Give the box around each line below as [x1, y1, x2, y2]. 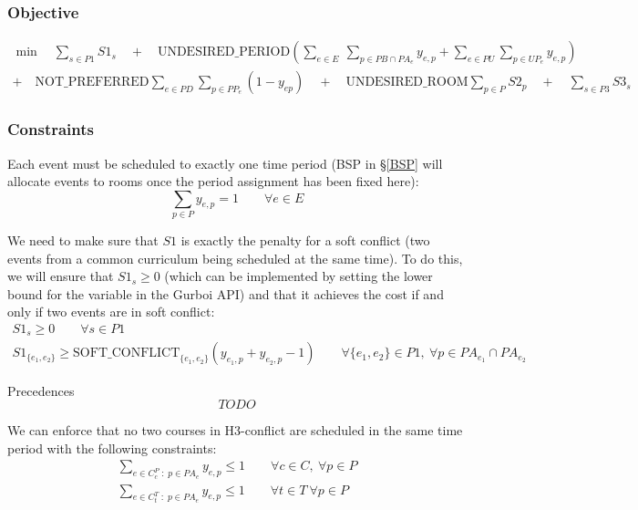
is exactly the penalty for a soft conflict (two [180, 231, 430, 250]
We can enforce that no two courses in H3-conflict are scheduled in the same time [7, 421, 463, 440]
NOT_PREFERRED [35, 76, 149, 89]
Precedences [7, 380, 75, 400]
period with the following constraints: [7, 438, 217, 457]
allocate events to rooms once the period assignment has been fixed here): [7, 172, 419, 191]
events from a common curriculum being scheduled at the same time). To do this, [7, 248, 463, 267]
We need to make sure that [7, 231, 159, 250]
